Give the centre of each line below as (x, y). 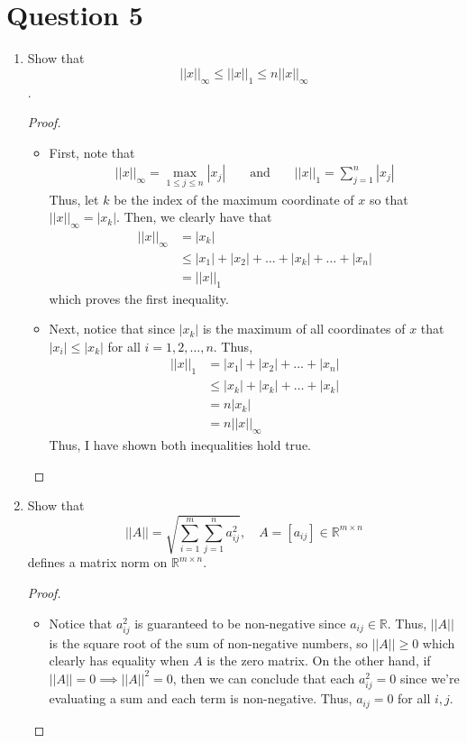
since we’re (430, 678)
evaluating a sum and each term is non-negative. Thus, (201, 698)
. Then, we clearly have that (194, 217)
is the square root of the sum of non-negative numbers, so (208, 642)
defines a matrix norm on (97, 562)
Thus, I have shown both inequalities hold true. (180, 445)
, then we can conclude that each (264, 678)
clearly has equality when (119, 660)
